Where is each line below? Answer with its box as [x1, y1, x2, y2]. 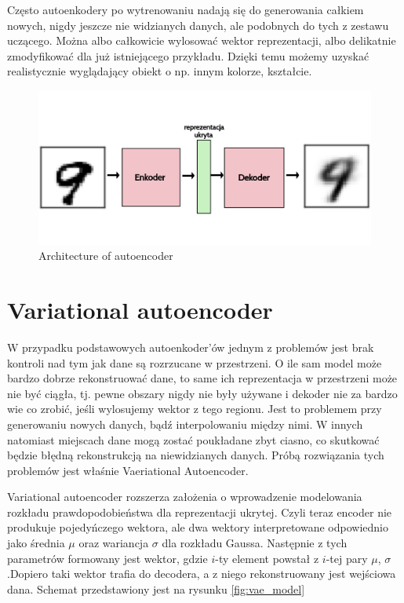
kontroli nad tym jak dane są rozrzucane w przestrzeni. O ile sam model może [7, 354, 382, 371]
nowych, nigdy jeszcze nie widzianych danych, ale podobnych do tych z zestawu [7, 16, 389, 33]
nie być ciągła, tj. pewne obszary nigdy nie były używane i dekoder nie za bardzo [7, 385, 398, 401]
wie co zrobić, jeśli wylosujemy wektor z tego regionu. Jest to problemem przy [7, 400, 382, 417]
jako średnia [7, 535, 65, 551]
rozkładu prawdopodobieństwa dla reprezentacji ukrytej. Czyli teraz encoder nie [7, 503, 392, 520]
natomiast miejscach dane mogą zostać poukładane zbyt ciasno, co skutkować [7, 431, 380, 448]
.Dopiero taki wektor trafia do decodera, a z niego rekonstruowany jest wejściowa [7, 565, 396, 582]
